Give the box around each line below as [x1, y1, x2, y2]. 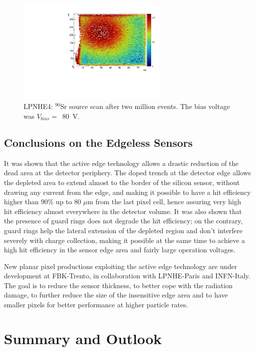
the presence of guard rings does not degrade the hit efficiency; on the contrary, [4, 216, 243, 226]
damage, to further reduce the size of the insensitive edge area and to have [4, 290, 228, 300]
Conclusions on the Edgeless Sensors [4, 135, 193, 150]
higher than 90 [4, 196, 48, 207]
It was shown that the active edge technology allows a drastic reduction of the [4, 158, 239, 168]
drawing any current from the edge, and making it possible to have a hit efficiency [4, 187, 251, 197]
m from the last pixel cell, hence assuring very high [87, 196, 241, 207]
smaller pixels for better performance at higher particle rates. [4, 299, 188, 310]
